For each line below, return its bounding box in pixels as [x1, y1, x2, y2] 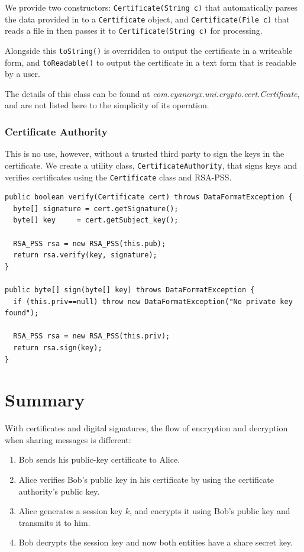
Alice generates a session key [18, 505, 123, 517]
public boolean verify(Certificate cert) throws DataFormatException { [5, 193, 293, 202]
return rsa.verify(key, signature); [13, 251, 157, 260]
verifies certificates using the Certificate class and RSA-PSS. [5, 170, 232, 183]
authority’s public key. [18, 485, 100, 497]
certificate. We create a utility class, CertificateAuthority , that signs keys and [5, 159, 297, 171]
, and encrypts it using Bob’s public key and [130, 505, 290, 517]
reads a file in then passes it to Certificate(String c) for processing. [5, 24, 263, 37]
